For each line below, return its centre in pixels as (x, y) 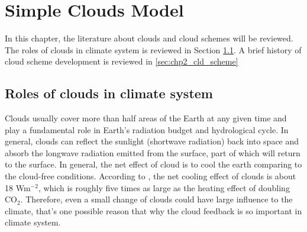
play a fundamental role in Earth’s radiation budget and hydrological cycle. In (147, 129)
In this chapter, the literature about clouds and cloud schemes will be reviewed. (149, 38)
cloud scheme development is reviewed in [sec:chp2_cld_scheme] (122, 61)
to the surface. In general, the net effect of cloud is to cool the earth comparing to (153, 164)
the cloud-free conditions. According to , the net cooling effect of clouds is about (151, 176)
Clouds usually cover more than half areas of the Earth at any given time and (146, 118)
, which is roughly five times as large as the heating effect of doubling (164, 187)
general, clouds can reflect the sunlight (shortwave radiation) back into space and (152, 141)
